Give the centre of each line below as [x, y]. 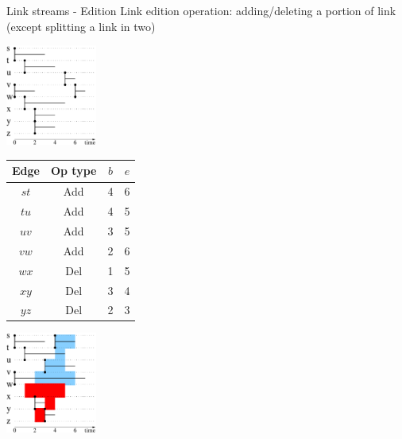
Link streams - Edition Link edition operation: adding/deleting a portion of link [201, 10]
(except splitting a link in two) [81, 26]
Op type [73, 171]
